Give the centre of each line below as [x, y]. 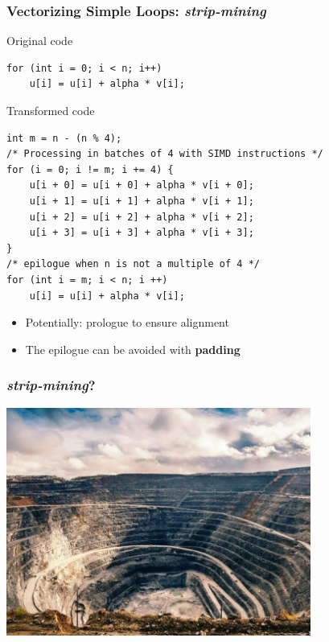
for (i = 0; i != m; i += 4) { [90, 169]
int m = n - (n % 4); [64, 138]
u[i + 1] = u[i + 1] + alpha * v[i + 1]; [142, 201]
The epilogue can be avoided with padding [133, 349]
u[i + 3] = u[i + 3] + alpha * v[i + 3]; [142, 233]
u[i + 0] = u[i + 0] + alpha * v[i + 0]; [142, 185]
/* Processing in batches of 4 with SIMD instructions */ [165, 154]
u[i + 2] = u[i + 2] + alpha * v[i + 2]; [142, 217]
